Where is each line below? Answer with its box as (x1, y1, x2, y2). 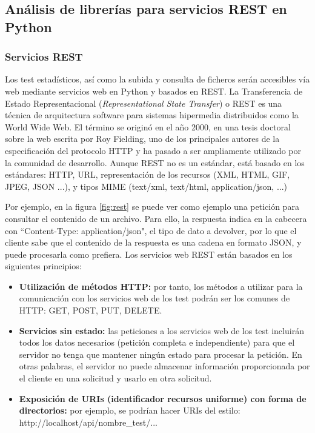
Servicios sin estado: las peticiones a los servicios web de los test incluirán (19, 324, 304, 337)
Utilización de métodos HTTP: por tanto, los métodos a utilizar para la (19, 280, 303, 292)
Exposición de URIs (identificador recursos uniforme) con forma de (19, 392, 307, 404)
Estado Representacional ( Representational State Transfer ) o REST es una (5, 96, 282, 109)
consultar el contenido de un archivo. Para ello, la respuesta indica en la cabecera (5, 212, 307, 224)
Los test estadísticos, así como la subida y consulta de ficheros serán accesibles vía (5, 73, 310, 86)
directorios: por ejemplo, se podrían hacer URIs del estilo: (19, 404, 240, 417)
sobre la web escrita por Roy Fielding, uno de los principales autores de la (5, 132, 280, 145)
